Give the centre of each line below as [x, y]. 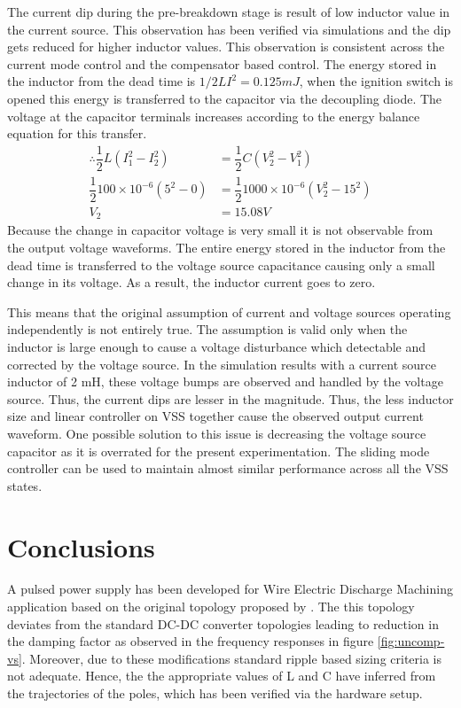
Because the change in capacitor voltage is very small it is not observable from [220, 230]
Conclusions [81, 546]
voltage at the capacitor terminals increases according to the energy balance [214, 116]
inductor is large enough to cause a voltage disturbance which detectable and [217, 346]
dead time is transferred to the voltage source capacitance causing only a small [221, 265]
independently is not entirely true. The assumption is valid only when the [207, 329]
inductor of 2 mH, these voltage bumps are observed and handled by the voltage [225, 381]
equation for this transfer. [77, 133]
